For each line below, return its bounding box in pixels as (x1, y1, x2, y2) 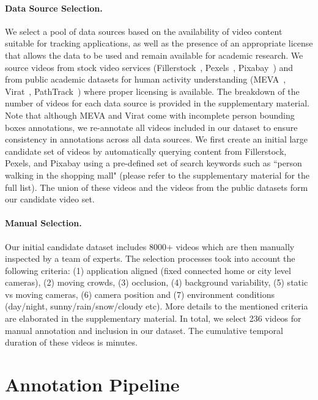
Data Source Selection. (5, 1, 103, 14)
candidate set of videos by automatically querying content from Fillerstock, (5, 144, 287, 157)
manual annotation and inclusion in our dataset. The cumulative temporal (5, 324, 283, 336)
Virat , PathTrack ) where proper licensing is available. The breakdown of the (5, 84, 300, 97)
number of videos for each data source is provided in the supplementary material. (5, 97, 309, 109)
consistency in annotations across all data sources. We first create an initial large (5, 133, 308, 146)
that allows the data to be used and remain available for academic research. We (5, 48, 303, 61)
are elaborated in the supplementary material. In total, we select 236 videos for (5, 312, 301, 325)
